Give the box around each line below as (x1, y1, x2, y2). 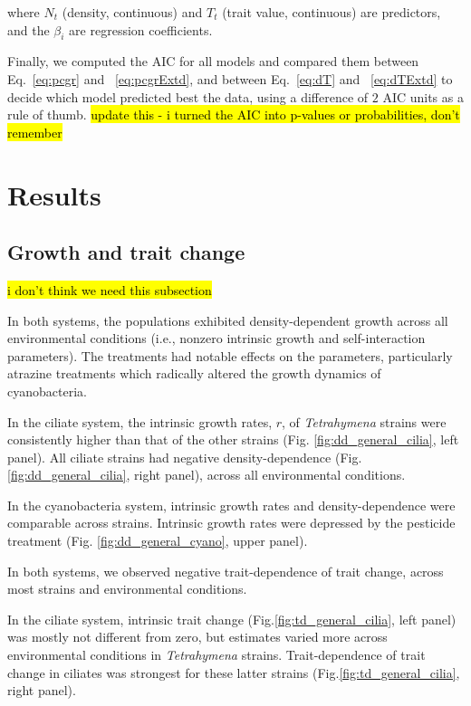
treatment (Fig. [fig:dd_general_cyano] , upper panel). (7, 531, 308, 550)
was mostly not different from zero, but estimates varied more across (7, 627, 388, 646)
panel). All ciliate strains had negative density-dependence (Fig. (7, 447, 362, 466)
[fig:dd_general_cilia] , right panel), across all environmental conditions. (7, 465, 406, 484)
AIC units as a (382, 87, 464, 106)
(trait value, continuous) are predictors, (222, 3, 441, 21)
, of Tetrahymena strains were (282, 412, 447, 431)
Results (7, 176, 101, 213)
